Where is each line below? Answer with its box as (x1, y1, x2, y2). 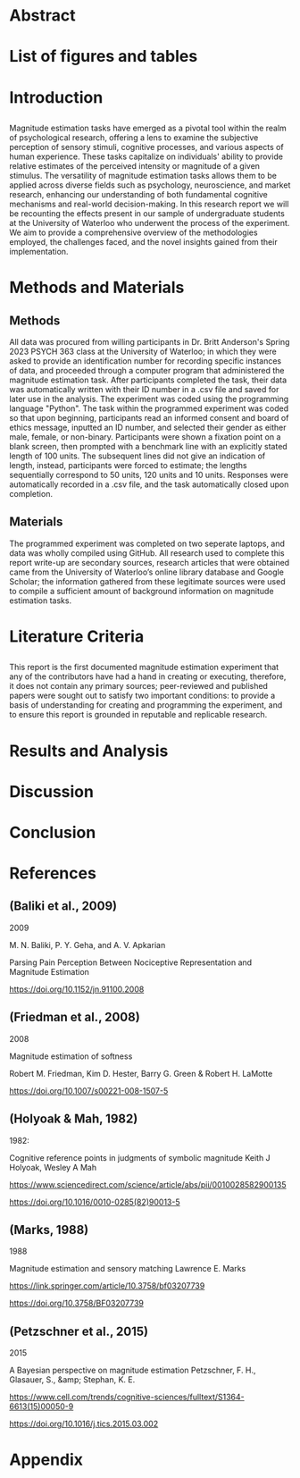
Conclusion (9, 822, 96, 843)
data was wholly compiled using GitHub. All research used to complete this (9, 547, 285, 558)
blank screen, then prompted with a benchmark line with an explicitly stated (9, 441, 287, 451)
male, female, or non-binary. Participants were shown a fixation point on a (9, 431, 281, 442)
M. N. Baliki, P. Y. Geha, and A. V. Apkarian (9, 939, 166, 950)
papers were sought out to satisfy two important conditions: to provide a (9, 690, 276, 701)
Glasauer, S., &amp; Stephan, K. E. (9, 1374, 136, 1385)
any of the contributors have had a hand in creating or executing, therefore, (9, 671, 287, 682)
